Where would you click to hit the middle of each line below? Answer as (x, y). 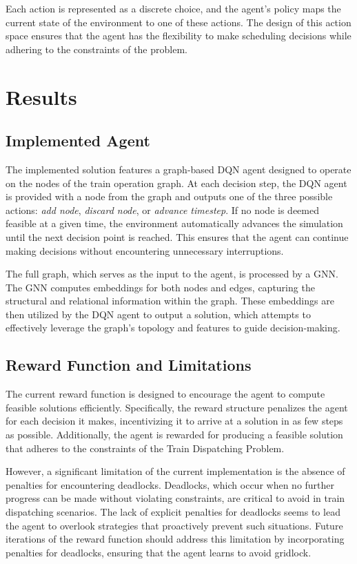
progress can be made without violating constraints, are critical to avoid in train (175, 498)
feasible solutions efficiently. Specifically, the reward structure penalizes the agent (177, 407)
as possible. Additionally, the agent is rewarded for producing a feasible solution (174, 435)
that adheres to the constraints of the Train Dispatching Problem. (145, 448)
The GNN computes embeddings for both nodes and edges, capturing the (160, 287)
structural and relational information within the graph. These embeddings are (170, 301)
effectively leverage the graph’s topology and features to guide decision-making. (173, 328)
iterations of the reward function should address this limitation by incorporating (175, 539)
